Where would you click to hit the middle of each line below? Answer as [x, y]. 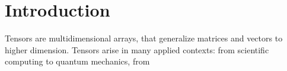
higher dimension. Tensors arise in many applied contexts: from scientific [137, 49]
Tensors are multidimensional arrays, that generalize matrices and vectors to [144, 38]
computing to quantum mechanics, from [77, 61]
